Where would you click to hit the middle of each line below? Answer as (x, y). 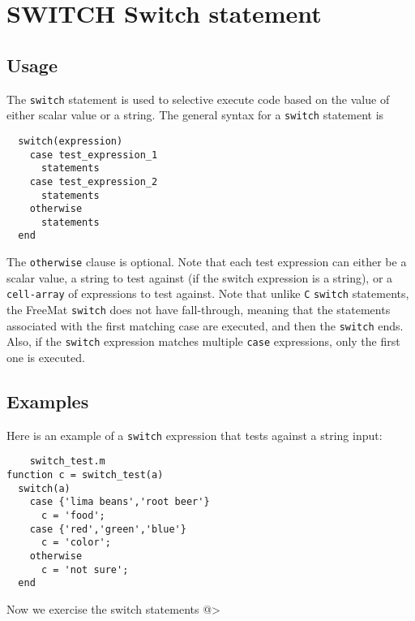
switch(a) (44, 488)
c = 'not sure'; (85, 569)
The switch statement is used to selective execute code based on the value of (198, 99)
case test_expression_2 (94, 181)
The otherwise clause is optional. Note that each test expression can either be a (207, 262)
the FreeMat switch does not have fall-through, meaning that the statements (199, 310)
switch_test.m (67, 461)
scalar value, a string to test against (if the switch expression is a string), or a (200, 277)
